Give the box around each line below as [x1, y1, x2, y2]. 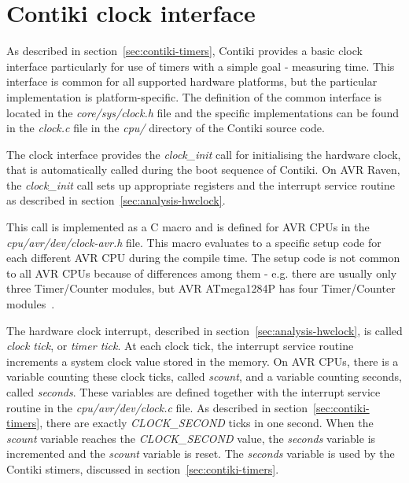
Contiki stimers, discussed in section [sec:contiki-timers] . [6, 460, 279, 477]
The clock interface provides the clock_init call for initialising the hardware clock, [6, 146, 401, 162]
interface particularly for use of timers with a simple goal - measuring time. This [6, 57, 395, 74]
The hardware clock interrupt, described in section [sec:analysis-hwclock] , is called [6, 322, 403, 338]
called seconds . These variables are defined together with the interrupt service [6, 384, 381, 400]
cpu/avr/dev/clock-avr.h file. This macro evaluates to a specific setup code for [6, 234, 381, 250]
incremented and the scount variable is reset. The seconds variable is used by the [6, 445, 395, 462]
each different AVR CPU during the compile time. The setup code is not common [6, 249, 400, 266]
